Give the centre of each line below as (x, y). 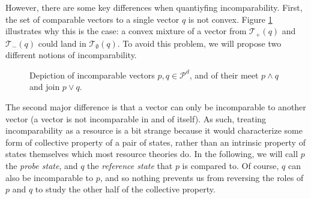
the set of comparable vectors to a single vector (92, 19)
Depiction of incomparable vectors (92, 75)
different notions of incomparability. (71, 55)
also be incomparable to (49, 177)
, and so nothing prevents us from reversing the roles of (202, 177)
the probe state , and (42, 165)
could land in (62, 43)
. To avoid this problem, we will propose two (199, 43)
